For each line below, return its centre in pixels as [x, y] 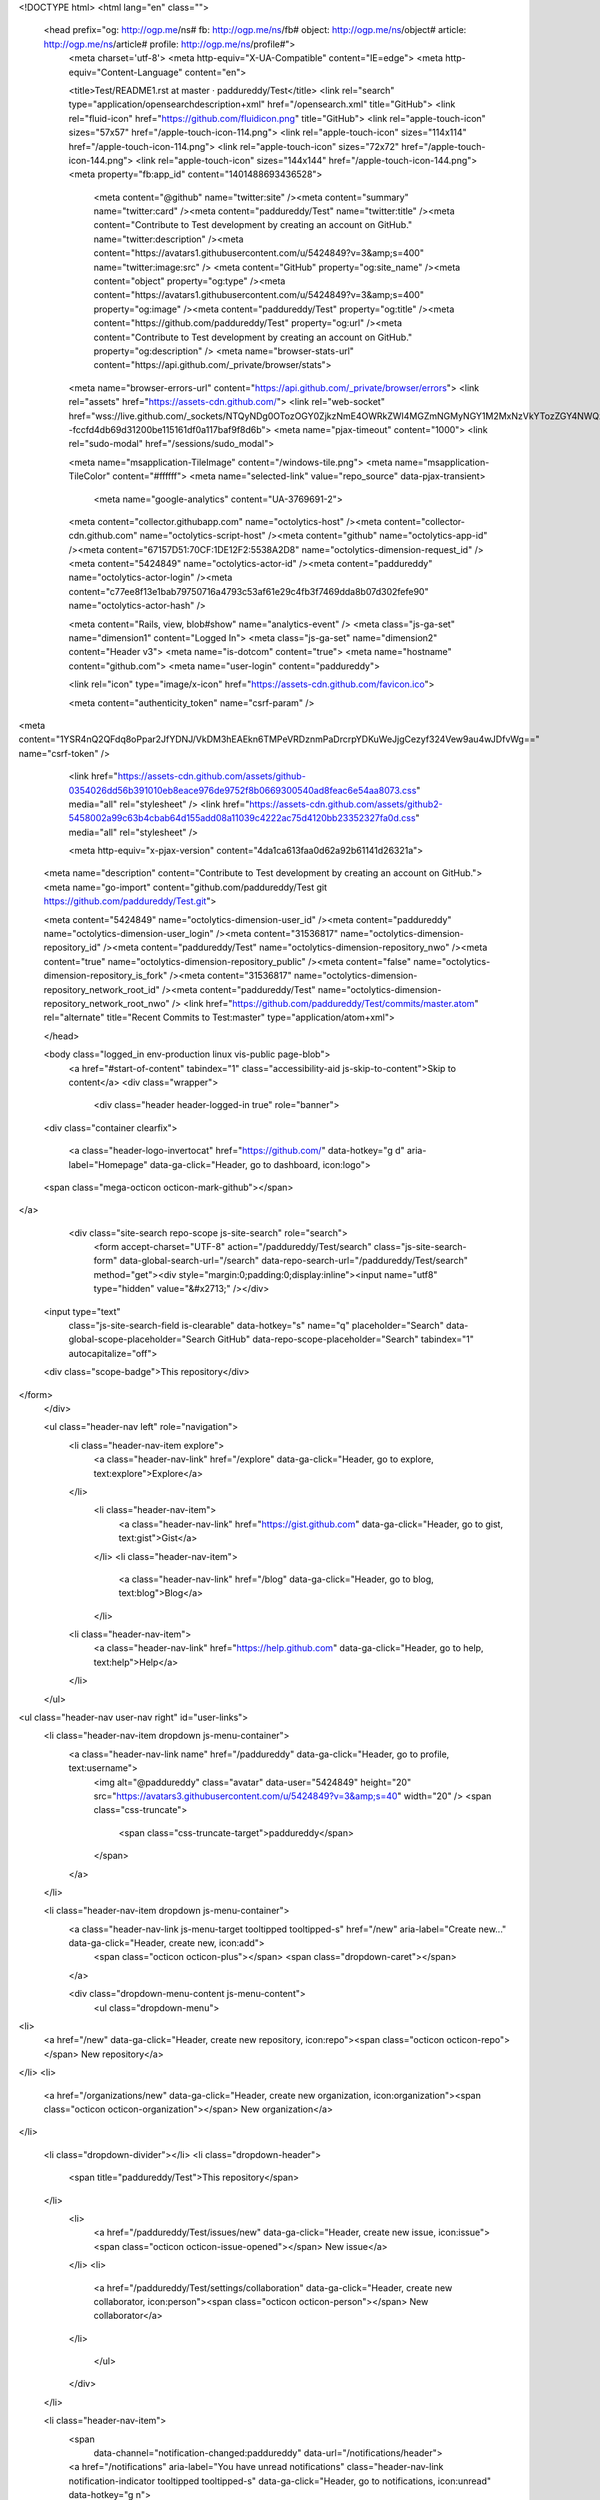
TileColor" [89, 476]
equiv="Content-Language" [125, 72]
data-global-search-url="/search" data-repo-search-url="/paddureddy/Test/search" [294, 1261]
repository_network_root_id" [101, 989]
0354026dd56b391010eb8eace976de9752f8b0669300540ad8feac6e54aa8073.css [242, 790]
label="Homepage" [108, 1164]
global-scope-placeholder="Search [142, 1339]
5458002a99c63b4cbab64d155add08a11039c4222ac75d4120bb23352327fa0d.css [242, 818]
